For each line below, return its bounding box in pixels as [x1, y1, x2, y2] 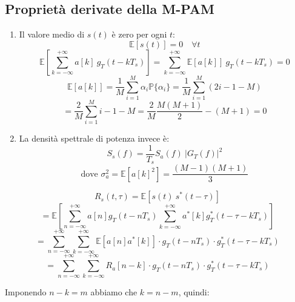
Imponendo [5, 286, 47, 298]
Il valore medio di [19, 28, 85, 41]
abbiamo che [90, 286, 138, 298]
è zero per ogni [111, 28, 167, 41]
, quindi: [178, 286, 210, 298]
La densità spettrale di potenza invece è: [19, 132, 170, 145]
